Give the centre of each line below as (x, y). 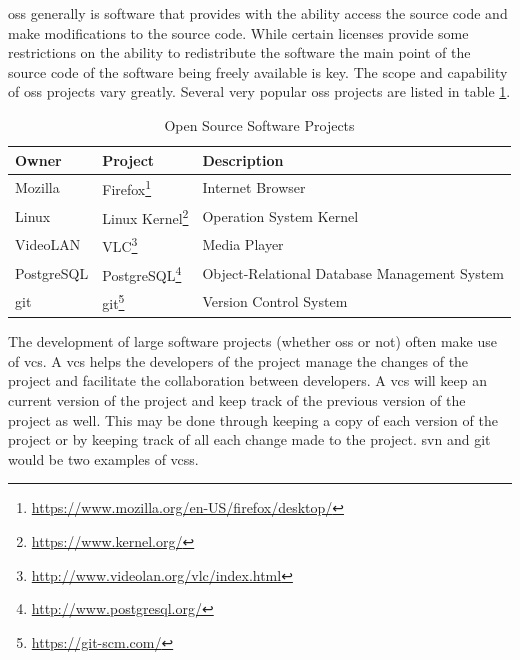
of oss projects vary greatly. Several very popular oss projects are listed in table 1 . (259, 91)
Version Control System (275, 301)
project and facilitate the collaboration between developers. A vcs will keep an (247, 380)
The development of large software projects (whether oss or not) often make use (252, 341)
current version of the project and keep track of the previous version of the (237, 399)
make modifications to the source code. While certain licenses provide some (238, 32)
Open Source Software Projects (259, 124)
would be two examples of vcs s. (103, 458)
